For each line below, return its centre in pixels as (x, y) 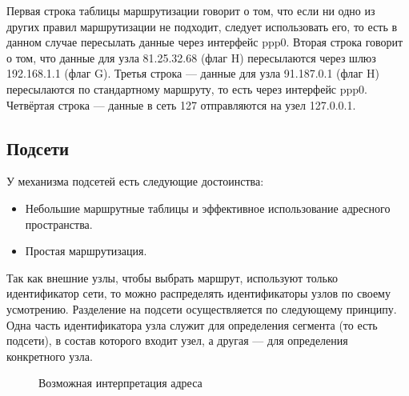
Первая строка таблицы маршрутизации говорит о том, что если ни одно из (191, 10)
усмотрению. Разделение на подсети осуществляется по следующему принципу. (202, 308)
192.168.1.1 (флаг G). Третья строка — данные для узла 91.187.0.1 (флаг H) (193, 73)
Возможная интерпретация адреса (120, 383)
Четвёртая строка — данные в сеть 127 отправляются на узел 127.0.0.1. (181, 104)
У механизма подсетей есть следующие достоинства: (135, 181)
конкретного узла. (50, 356)
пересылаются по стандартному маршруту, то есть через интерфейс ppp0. (187, 88)
